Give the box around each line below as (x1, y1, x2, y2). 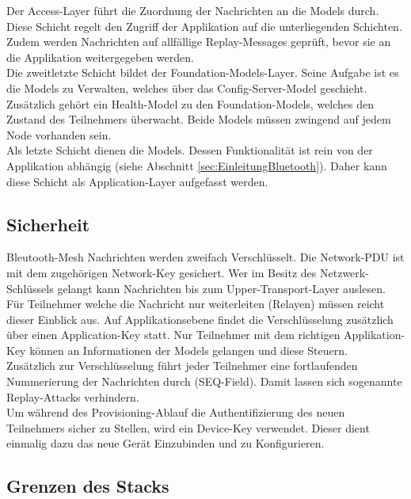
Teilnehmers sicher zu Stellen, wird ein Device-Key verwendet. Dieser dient (6, 419, 370, 436)
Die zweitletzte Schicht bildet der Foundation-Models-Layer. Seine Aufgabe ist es (6, 64, 399, 81)
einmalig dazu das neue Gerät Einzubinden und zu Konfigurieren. (6, 435, 325, 451)
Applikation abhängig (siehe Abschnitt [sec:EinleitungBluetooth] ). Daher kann (6, 157, 387, 173)
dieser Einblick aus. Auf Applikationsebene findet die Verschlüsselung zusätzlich (6, 310, 394, 327)
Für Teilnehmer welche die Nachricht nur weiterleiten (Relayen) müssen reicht (6, 295, 385, 312)
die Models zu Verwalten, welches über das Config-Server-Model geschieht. (6, 79, 367, 96)
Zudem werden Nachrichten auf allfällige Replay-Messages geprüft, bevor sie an (6, 33, 391, 50)
